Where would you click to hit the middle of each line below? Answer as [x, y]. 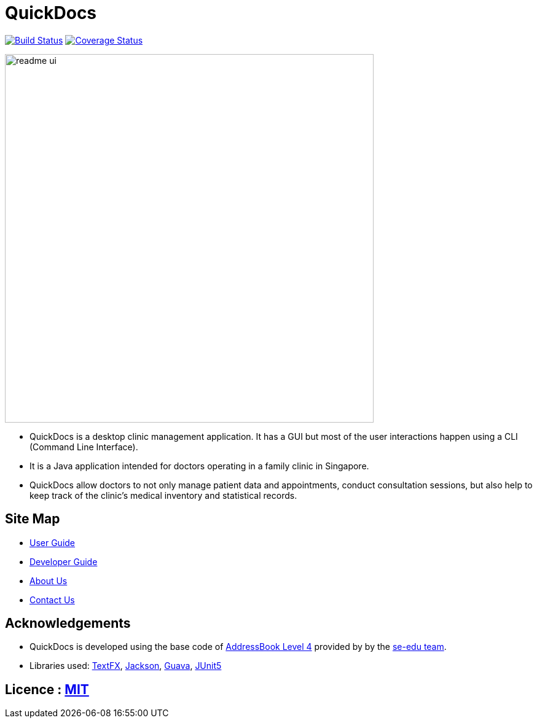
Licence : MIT [47, 689]
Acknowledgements [68, 623]
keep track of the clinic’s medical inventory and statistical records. [163, 495]
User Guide [53, 542]
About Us [49, 580]
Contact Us [52, 600]
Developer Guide [64, 561]
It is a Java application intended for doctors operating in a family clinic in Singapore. [199, 466]
